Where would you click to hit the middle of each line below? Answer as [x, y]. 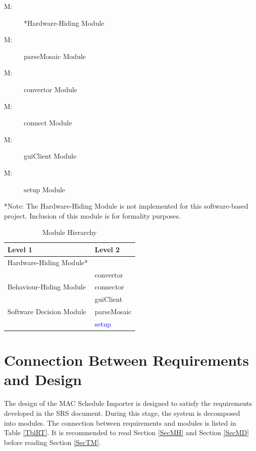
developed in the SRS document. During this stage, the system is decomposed [122, 413]
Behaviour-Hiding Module [47, 287]
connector [109, 287]
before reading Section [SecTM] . [52, 442]
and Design [43, 379]
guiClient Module [50, 156]
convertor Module [51, 89]
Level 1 [20, 249]
